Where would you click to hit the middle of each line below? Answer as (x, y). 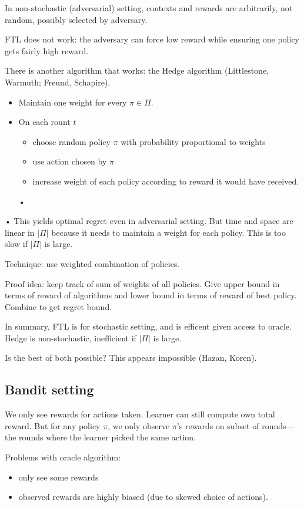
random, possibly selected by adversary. (76, 19)
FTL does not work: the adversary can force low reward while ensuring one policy (152, 39)
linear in (20, 232)
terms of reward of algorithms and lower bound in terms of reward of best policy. (151, 295)
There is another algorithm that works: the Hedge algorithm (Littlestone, (137, 70)
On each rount (44, 122)
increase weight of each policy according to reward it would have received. (166, 181)
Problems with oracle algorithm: (63, 457)
